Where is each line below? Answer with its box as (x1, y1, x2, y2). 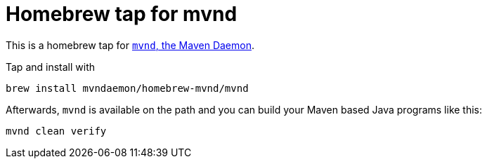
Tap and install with (6, 60, 96, 73)
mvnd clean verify (6, 125, 107, 137)
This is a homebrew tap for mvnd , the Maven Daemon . (6, 39, 254, 51)
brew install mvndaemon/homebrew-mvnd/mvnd (6, 82, 249, 94)
